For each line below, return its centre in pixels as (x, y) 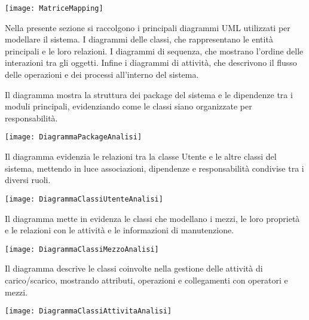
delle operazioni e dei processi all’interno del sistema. (102, 74)
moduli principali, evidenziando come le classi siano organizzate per (129, 106)
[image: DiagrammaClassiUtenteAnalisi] (84, 199)
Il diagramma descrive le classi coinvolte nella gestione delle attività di (134, 268)
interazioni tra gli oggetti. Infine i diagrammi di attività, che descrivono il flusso (151, 63)
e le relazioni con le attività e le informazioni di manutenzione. (120, 230)
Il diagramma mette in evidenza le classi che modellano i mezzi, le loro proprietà (152, 218)
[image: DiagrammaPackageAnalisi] (74, 137)
